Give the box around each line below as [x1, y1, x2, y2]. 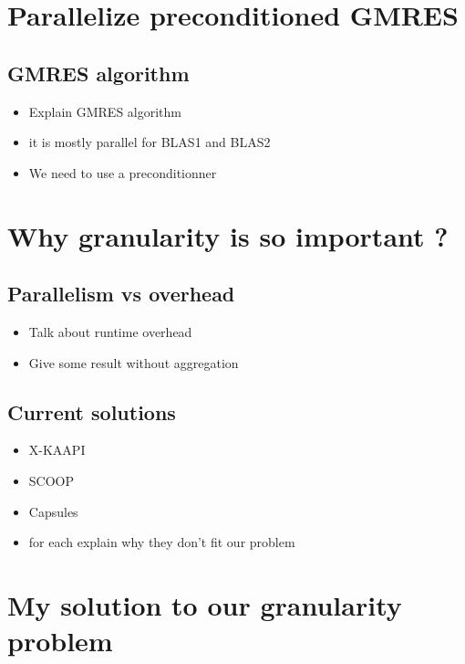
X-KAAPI [28, 440, 86, 459]
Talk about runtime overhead [28, 321, 192, 341]
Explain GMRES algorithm [28, 101, 182, 121]
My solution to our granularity [7, 585, 402, 623]
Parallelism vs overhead [7, 279, 235, 308]
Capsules [28, 501, 78, 521]
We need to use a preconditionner [28, 163, 217, 182]
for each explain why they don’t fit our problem [28, 532, 295, 552]
